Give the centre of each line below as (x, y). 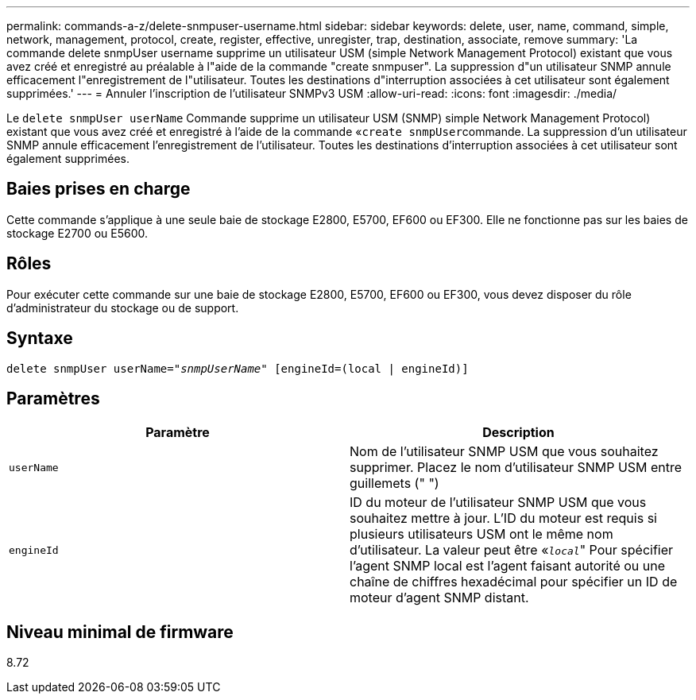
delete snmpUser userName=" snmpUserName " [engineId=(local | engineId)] (238, 368)
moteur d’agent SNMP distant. (439, 598)
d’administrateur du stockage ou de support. (123, 307)
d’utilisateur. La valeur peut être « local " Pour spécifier (512, 550)
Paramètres (53, 398)
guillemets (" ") (394, 483)
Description (518, 433)
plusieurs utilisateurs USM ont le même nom (481, 534)
